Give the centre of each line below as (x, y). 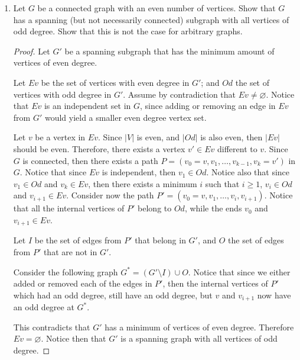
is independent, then (139, 172)
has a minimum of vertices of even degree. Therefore (199, 327)
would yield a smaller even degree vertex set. (125, 117)
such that (222, 183)
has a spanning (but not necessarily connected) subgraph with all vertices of (151, 19)
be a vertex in (60, 137)
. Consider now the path (110, 195)
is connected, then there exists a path (90, 160)
